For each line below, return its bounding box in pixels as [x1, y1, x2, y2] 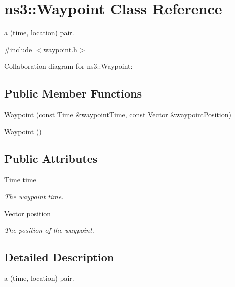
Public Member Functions [4, 85, 142, 101]
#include [4, 44, 32, 54]
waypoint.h [43, 44, 77, 54]
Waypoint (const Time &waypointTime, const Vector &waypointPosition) [4, 109, 231, 120]
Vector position [4, 208, 51, 218]
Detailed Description [4, 249, 114, 265]
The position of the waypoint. [4, 225, 94, 235]
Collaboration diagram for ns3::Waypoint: [4, 61, 133, 71]
